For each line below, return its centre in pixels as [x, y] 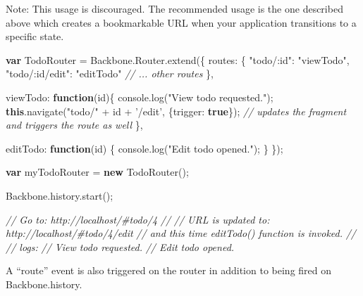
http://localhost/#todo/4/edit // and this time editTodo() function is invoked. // [181, 233]
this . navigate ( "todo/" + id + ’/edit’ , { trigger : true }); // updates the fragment [176, 111]
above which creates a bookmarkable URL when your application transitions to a [181, 22]
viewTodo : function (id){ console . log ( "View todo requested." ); [140, 97]
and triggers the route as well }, [74, 125]
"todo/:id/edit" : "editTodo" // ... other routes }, [110, 73]
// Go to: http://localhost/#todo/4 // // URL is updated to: [138, 219]
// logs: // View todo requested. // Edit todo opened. [120, 246]
